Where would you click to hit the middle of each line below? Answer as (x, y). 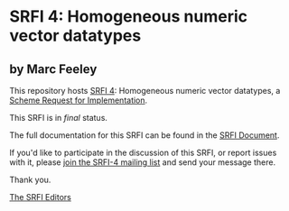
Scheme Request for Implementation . (79, 100)
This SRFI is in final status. (59, 118)
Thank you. (30, 179)
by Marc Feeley (53, 69)
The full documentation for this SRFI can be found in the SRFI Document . (144, 135)
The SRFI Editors (41, 197)
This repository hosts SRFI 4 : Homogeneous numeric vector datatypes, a (145, 91)
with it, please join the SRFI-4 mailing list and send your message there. (143, 162)
